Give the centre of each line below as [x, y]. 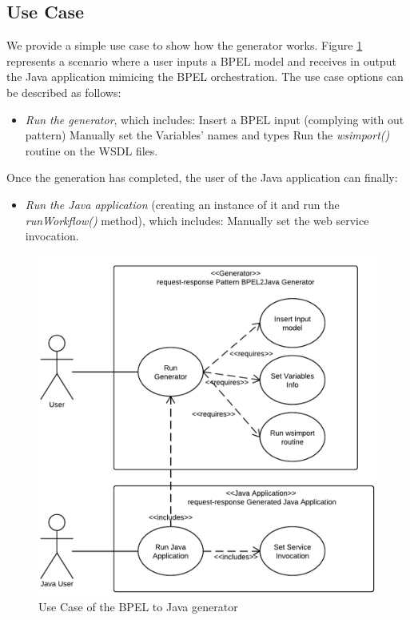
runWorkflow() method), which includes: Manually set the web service [197, 220]
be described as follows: [64, 92]
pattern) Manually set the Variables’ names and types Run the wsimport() [207, 135]
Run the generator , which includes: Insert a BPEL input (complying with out [215, 119]
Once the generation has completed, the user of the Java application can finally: [202, 177]
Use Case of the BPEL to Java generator [138, 607]
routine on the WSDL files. [92, 150]
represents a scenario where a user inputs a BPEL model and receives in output [201, 60]
